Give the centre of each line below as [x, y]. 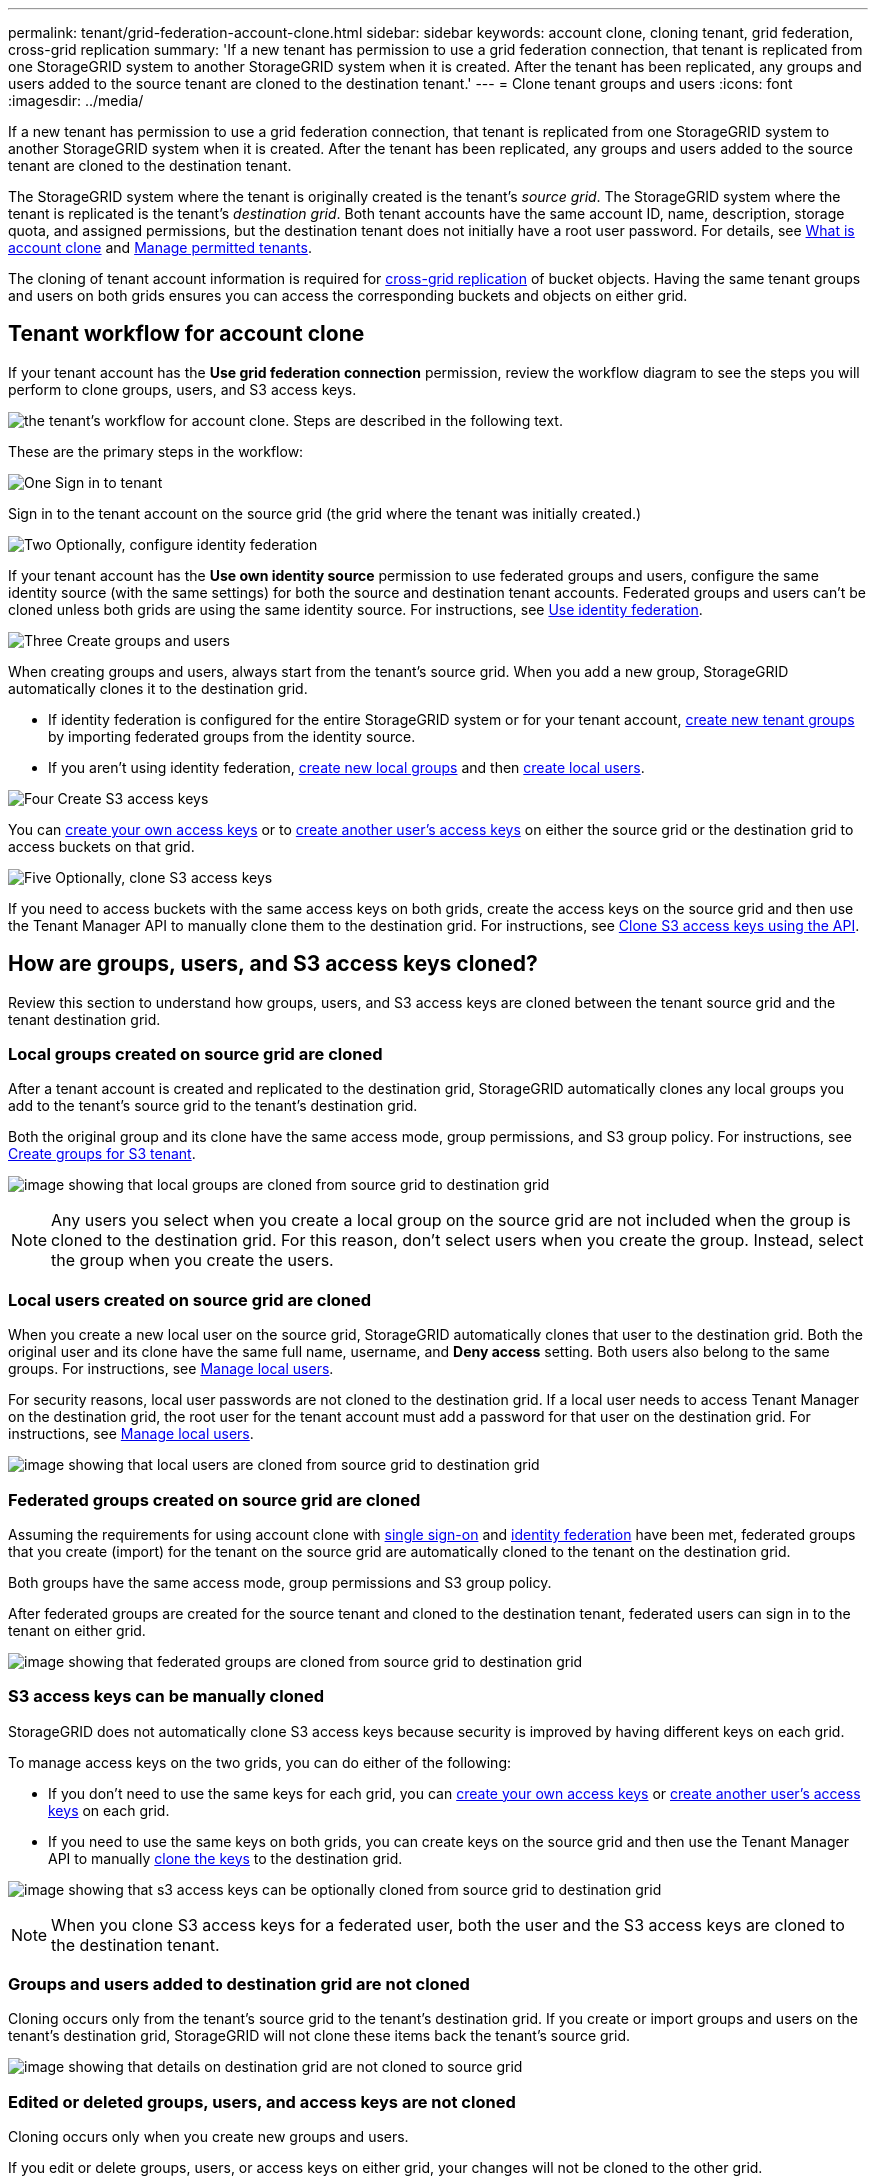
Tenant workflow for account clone [186, 334]
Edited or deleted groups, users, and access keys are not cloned [262, 2101]
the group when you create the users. [192, 1260]
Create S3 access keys [133, 798]
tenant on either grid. [77, 1630]
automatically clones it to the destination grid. [158, 688]
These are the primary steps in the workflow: [156, 451]
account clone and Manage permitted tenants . [160, 247]
